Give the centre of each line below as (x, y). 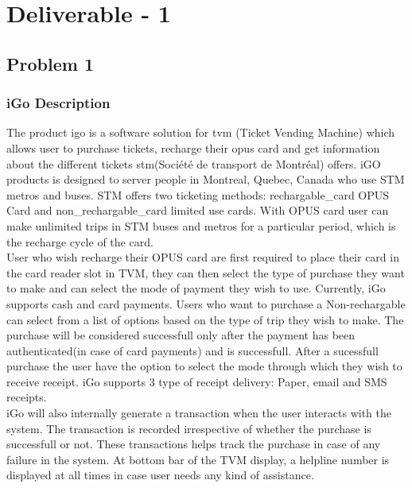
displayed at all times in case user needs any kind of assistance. (160, 475)
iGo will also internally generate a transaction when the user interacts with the (199, 413)
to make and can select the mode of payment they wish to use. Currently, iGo (196, 288)
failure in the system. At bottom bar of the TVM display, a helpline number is (198, 459)
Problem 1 (50, 63)
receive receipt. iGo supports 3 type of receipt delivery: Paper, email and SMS (197, 381)
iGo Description (58, 103)
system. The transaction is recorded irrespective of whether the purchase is (189, 428)
